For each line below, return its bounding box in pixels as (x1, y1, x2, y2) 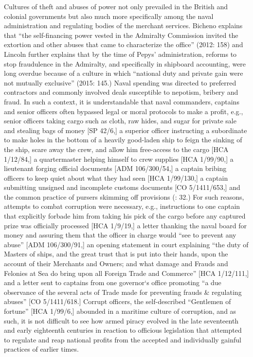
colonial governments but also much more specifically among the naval (4, 11, 214, 21)
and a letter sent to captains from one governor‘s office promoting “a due (4, 277, 221, 288)
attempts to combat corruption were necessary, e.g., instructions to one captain (4, 201, 240, 211)
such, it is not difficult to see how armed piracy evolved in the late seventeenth (4, 315, 239, 325)
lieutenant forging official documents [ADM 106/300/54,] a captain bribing (4, 163, 227, 173)
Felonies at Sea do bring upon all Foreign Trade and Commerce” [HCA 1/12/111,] (4, 268, 249, 278)
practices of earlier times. (4, 344, 79, 354)
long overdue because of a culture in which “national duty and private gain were (4, 68, 243, 78)
